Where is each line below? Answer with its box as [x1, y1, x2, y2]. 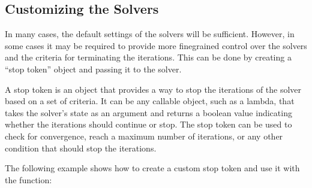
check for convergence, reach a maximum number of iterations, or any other [5, 129, 283, 142]
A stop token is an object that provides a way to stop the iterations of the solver [5, 83, 302, 95]
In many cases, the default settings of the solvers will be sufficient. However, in [5, 28, 295, 40]
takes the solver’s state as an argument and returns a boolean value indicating [5, 106, 292, 119]
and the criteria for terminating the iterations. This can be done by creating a [5, 51, 292, 63]
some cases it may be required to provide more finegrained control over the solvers [5, 39, 307, 51]
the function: [5, 173, 52, 186]
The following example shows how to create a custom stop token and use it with [5, 162, 300, 174]
